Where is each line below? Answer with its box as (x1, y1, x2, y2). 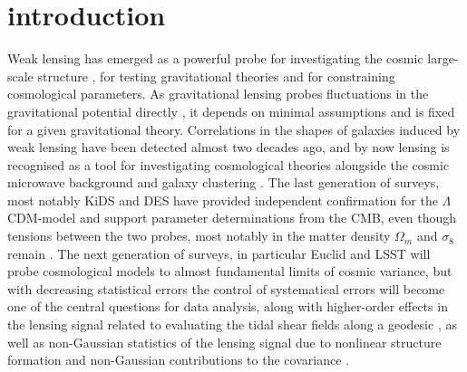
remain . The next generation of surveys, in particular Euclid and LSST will (7, 243, 431, 262)
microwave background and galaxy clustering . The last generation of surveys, (7, 173, 440, 192)
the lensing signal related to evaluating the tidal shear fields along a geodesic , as (7, 315, 457, 334)
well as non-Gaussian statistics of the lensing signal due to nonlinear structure (7, 332, 442, 351)
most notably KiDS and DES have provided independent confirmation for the (7, 190, 438, 209)
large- (427, 49, 459, 68)
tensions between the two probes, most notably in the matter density (7, 226, 391, 245)
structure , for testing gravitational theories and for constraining (37, 66, 395, 85)
